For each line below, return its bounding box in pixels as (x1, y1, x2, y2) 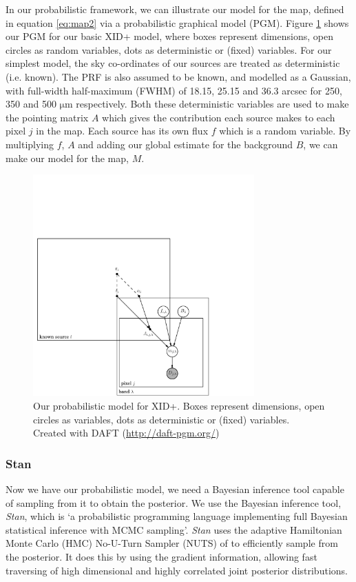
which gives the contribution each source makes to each (102, 110, 335, 124)
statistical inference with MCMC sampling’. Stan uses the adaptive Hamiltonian (6, 522, 342, 536)
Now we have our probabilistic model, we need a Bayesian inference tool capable (6, 481, 344, 496)
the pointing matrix (6, 110, 89, 124)
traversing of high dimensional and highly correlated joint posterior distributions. (6, 563, 348, 577)
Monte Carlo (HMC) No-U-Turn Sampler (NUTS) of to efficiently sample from (6, 536, 338, 550)
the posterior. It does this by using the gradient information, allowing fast (6, 549, 317, 563)
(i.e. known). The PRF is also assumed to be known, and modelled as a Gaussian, (6, 69, 351, 83)
